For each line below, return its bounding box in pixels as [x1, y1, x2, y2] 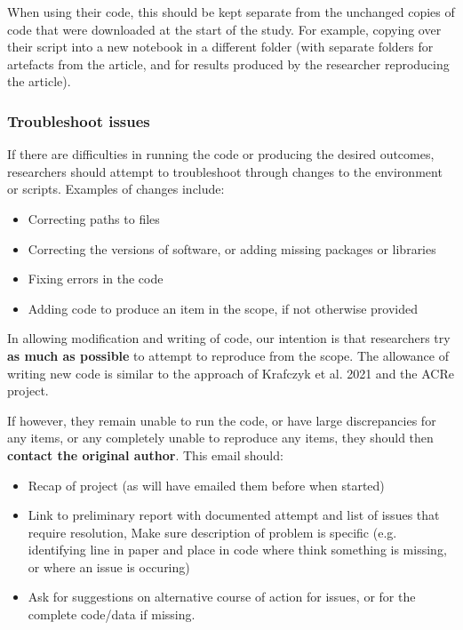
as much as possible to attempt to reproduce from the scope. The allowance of [7, 346, 449, 364]
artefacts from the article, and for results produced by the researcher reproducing [7, 54, 450, 73]
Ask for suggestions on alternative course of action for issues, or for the [28, 587, 416, 606]
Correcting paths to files [28, 209, 160, 227]
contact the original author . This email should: [7, 445, 283, 464]
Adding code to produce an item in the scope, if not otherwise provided [28, 299, 418, 317]
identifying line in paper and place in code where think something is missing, [28, 540, 447, 559]
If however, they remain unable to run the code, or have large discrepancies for [7, 411, 436, 429]
